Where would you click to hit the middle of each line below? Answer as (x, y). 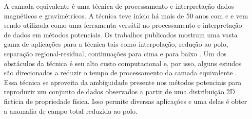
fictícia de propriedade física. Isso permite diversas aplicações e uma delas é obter (126, 101)
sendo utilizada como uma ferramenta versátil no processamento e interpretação (123, 25)
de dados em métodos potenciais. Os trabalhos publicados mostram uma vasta (121, 34)
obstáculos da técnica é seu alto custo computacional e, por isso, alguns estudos (123, 63)
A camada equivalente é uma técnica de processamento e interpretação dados (119, 6)
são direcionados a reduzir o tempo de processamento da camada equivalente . (120, 73)
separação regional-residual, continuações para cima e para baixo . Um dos (115, 53)
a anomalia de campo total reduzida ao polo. (71, 110)
